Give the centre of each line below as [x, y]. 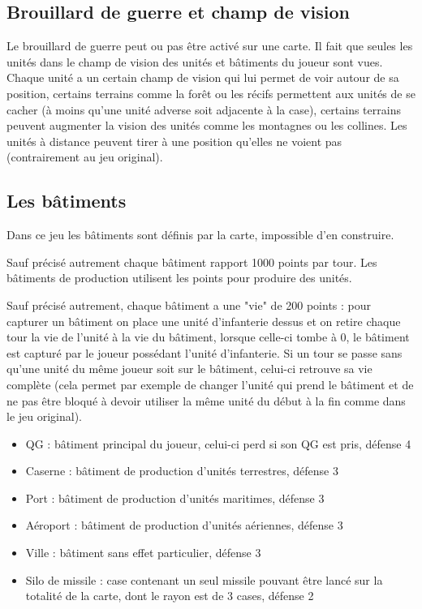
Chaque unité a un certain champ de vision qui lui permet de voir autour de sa [203, 77]
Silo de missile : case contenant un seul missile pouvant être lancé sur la [204, 579]
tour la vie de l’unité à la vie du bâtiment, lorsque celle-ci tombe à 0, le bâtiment [208, 337]
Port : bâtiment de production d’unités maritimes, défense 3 [175, 497]
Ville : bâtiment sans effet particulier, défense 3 [143, 553]
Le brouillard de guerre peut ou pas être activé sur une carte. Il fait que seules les [210, 46]
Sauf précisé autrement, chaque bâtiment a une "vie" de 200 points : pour [189, 304]
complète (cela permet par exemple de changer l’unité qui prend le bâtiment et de [210, 384]
